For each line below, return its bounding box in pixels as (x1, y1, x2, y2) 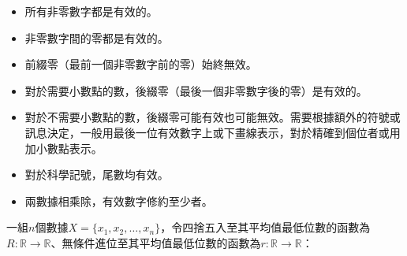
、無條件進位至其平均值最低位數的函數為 (50, 234, 261, 250)
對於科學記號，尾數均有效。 (24, 166, 169, 183)
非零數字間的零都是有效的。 (24, 29, 169, 46)
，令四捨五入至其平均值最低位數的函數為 (160, 219, 371, 236)
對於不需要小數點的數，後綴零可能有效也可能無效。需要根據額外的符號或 (24, 109, 401, 125)
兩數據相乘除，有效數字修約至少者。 (24, 192, 213, 209)
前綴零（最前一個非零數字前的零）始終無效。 (24, 56, 257, 72)
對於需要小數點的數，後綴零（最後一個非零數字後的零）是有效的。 (24, 82, 368, 98)
